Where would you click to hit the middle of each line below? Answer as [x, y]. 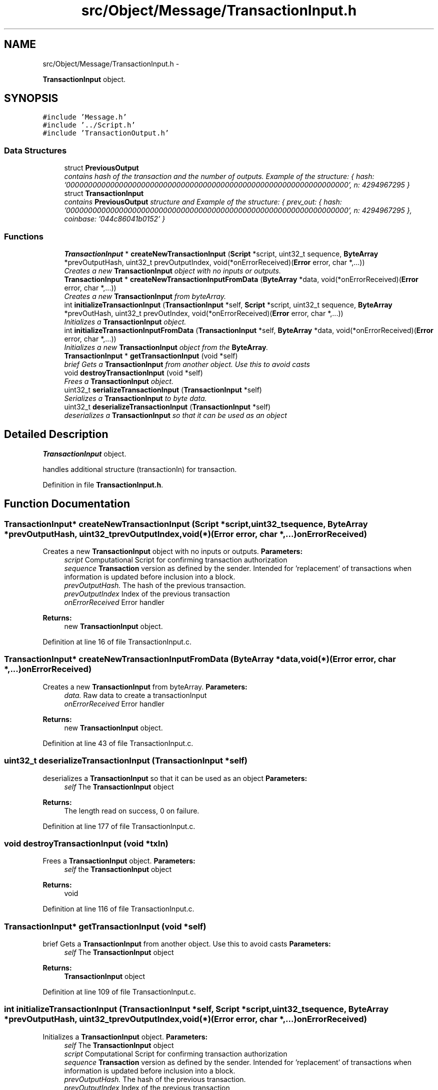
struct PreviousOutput [101, 168]
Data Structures [35, 150]
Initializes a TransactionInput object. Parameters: [125, 1036]
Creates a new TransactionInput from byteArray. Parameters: [145, 686]
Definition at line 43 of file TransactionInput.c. [118, 743]
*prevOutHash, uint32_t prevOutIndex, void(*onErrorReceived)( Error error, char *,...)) [204, 313]
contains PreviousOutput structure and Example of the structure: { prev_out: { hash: [203, 202]
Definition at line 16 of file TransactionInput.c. [117, 642]
